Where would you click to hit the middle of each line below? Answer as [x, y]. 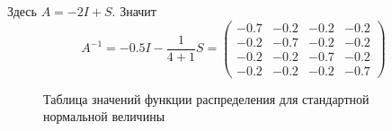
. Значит [134, 11]
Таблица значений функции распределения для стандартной [206, 98]
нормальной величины [104, 116]
